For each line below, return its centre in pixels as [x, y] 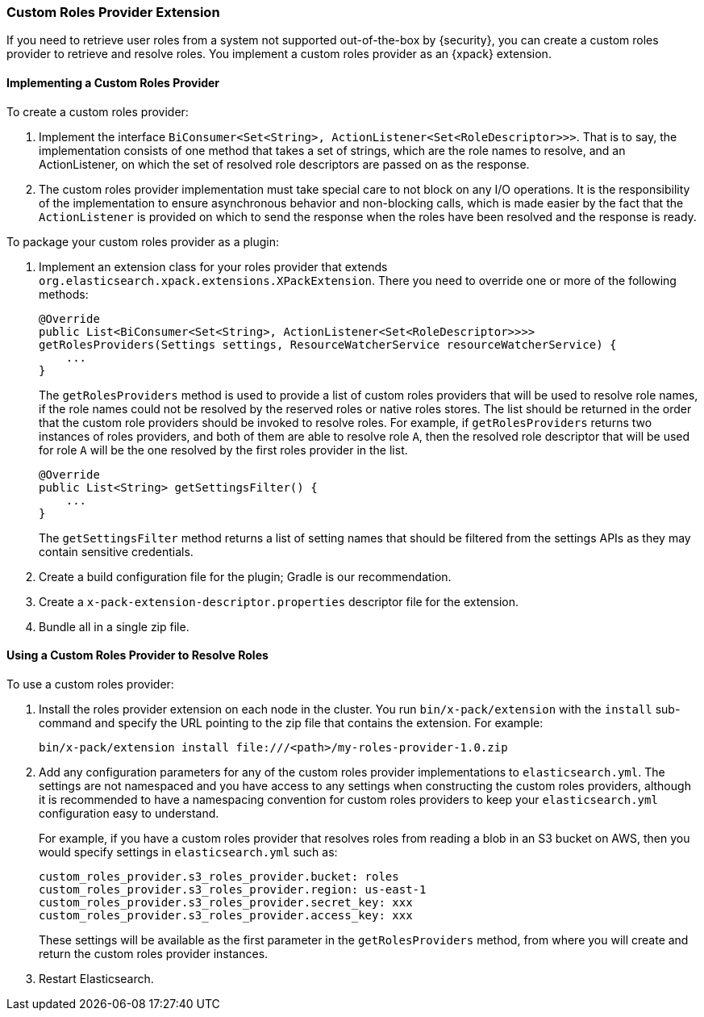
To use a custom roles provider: [90, 684]
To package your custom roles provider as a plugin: [143, 241]
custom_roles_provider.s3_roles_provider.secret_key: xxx [226, 902]
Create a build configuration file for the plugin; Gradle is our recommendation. [245, 576]
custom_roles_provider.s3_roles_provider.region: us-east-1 [233, 889]
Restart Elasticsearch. [96, 978]
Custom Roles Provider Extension [113, 12]
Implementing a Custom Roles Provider [113, 82]
